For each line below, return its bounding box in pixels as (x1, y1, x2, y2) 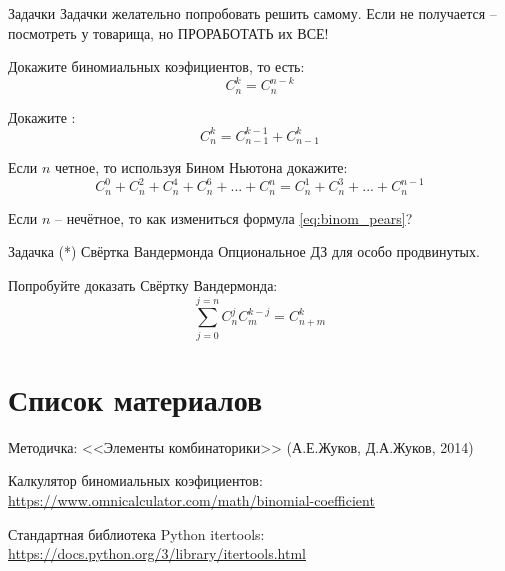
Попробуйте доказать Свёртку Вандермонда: (8, 275, 278, 296)
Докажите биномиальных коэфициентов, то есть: (8, 56, 305, 77)
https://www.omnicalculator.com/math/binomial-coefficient (8, 490, 375, 511)
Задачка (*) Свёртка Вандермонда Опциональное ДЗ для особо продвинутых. (8, 241, 480, 262)
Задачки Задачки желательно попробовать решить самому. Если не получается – (8, 3, 497, 23)
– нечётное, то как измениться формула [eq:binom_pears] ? (54, 207, 413, 228)
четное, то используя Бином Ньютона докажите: (54, 157, 348, 178)
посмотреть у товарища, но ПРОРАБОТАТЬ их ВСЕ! (8, 22, 329, 43)
